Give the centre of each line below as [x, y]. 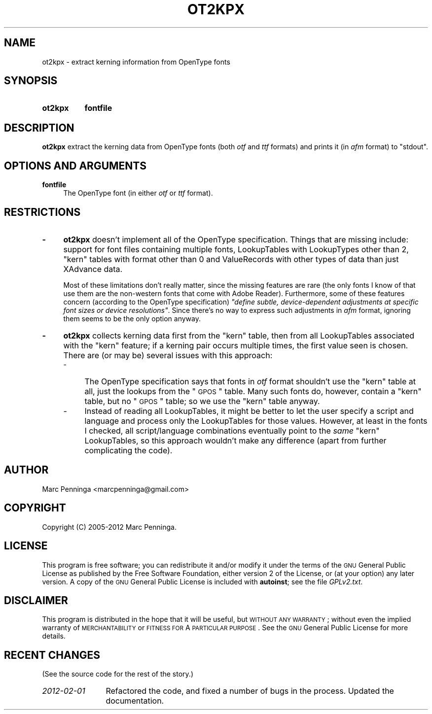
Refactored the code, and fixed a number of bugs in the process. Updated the [250, 691]
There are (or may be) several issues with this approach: [168, 355]
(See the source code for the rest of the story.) [118, 674]
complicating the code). [128, 450]
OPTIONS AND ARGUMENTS [75, 166]
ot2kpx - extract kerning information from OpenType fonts [136, 62]
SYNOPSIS [31, 81]
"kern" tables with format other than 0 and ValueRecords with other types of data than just [231, 259]
